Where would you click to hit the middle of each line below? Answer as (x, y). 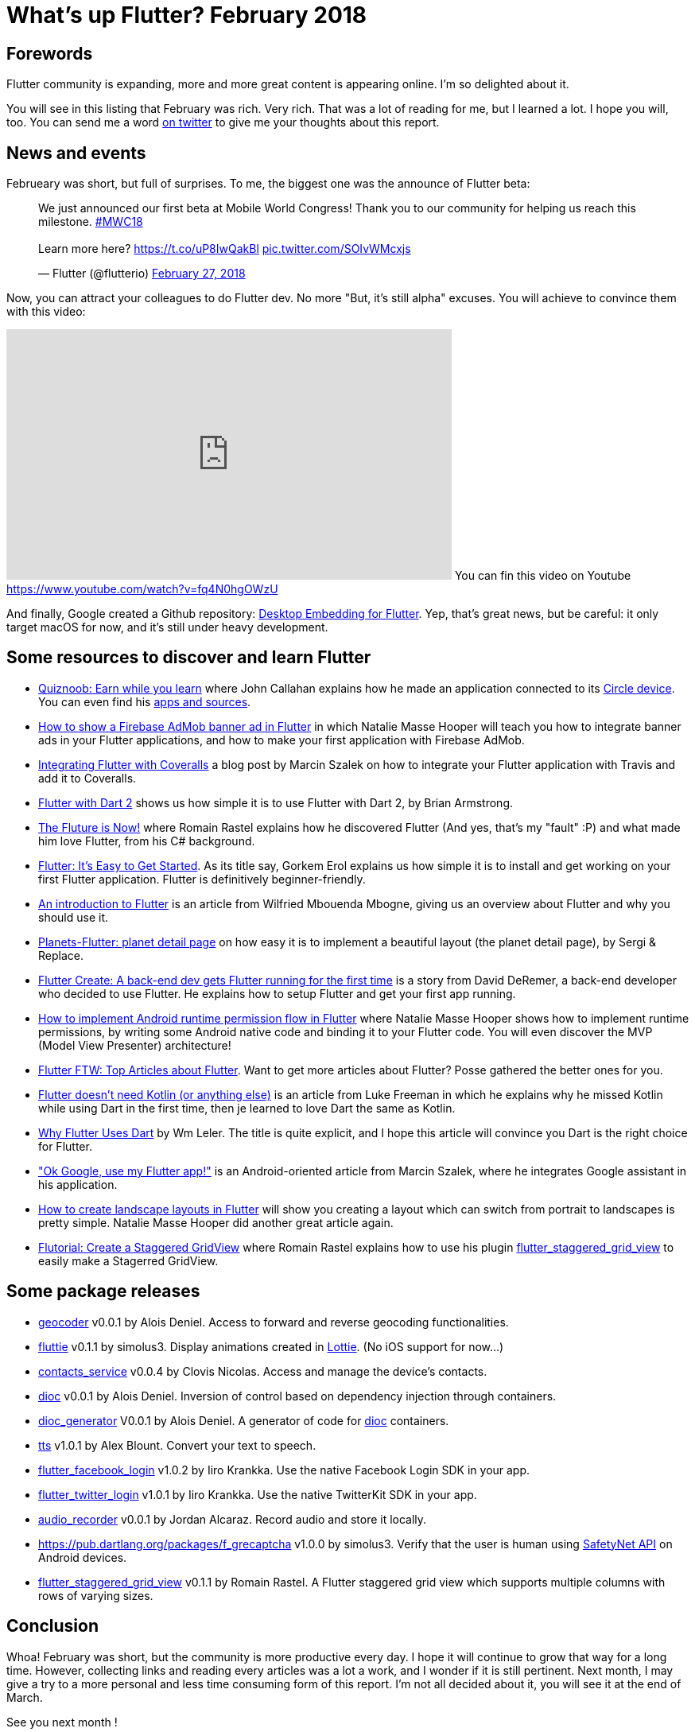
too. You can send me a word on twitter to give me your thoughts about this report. (223, 122)
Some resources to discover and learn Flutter (189, 658)
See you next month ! (62, 1722)
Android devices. (83, 1557)
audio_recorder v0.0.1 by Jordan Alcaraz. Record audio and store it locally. (233, 1519)
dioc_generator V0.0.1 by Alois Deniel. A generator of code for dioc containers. (244, 1420)
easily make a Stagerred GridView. (128, 1260)
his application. (78, 1184)
